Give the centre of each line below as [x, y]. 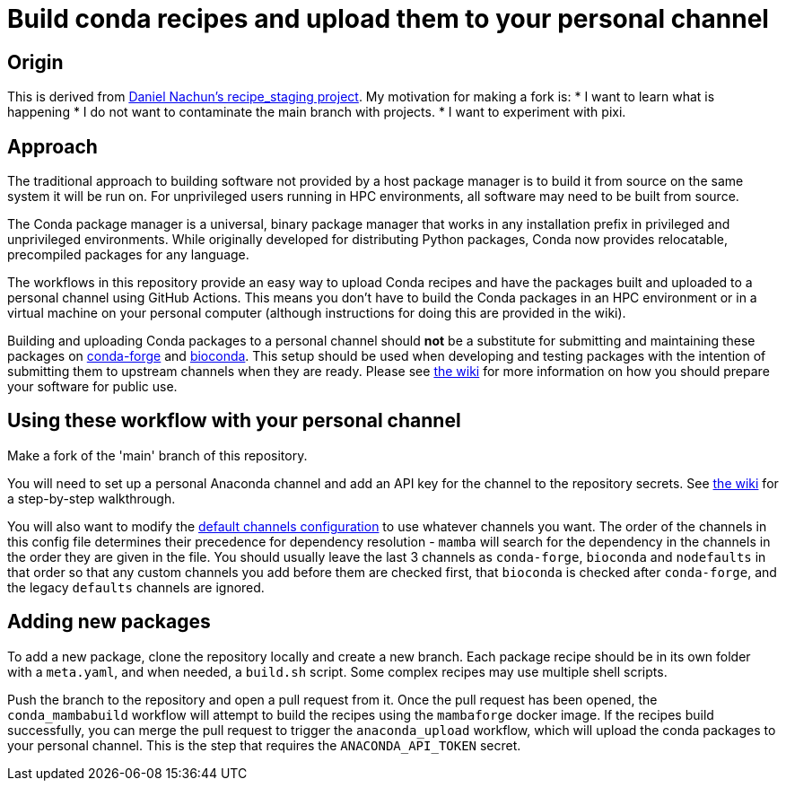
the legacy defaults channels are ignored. [136, 587]
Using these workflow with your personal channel [234, 421]
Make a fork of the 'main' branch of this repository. [157, 455]
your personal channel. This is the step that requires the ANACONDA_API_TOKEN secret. [264, 745]
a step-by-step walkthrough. [92, 498]
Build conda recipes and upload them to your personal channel [388, 19]
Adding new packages [109, 622]
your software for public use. [92, 387]
